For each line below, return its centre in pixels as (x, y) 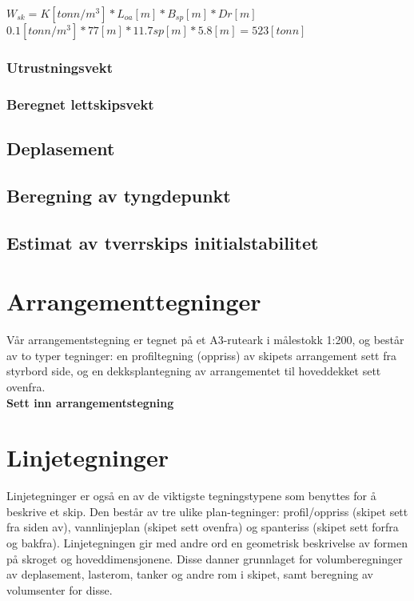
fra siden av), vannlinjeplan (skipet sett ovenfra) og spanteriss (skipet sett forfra (203, 527)
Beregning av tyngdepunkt (119, 195)
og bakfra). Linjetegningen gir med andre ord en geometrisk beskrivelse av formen (207, 543)
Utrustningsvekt (60, 67)
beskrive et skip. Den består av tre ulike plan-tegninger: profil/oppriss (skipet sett (207, 511)
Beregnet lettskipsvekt (80, 104)
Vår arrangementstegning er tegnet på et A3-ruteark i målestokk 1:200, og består (205, 340)
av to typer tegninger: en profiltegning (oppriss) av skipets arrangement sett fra (201, 355)
